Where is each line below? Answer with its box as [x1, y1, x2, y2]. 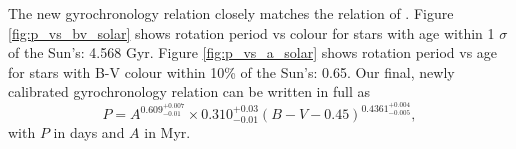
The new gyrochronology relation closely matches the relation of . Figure [8, 3, 454, 23]
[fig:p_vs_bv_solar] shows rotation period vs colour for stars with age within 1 [8, 22, 495, 43]
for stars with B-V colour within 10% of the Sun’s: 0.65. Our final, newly [8, 61, 455, 82]
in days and [53, 122, 125, 143]
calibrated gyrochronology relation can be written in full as [8, 81, 370, 102]
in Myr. [144, 122, 191, 143]
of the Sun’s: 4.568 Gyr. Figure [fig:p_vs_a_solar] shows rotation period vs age [8, 42, 498, 63]
